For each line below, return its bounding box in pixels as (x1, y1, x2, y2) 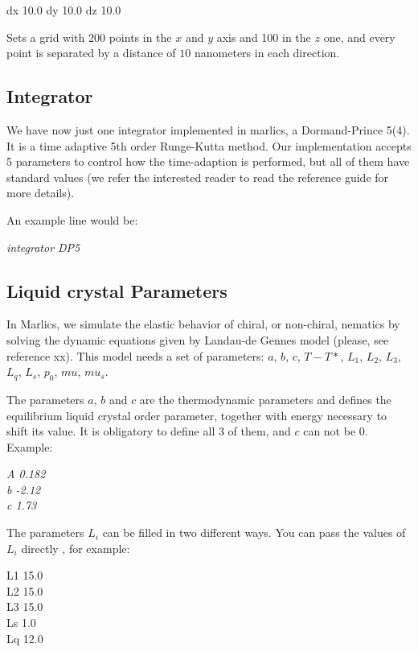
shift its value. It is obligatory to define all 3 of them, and (6, 423, 291, 439)
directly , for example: (21, 539, 130, 556)
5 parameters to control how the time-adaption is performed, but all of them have (6, 153, 410, 170)
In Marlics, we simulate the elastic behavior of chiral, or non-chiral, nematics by (6, 316, 400, 332)
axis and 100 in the (216, 28, 311, 45)
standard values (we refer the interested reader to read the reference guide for (6, 168, 389, 185)
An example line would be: (6, 211, 138, 228)
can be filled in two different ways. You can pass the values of (102, 524, 406, 541)
